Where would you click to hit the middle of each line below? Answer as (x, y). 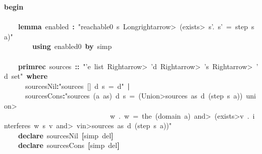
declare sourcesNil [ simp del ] (66, 135)
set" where (30, 76)
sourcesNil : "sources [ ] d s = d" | (78, 86)
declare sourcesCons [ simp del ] (69, 145)
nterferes (17, 125)
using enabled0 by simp (72, 46)
